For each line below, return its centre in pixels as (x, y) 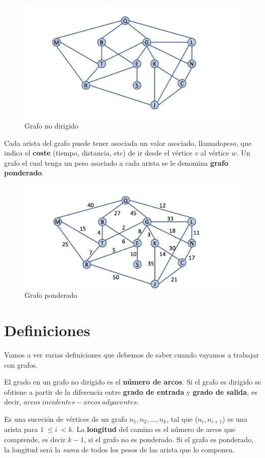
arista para (21, 429)
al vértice (215, 153)
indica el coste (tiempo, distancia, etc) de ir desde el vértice (98, 153)
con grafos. (21, 364)
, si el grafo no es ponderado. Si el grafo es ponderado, (169, 439)
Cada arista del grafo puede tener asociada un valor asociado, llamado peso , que (128, 143)
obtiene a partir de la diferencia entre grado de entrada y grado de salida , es (131, 391)
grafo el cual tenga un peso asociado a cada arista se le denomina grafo (116, 162)
